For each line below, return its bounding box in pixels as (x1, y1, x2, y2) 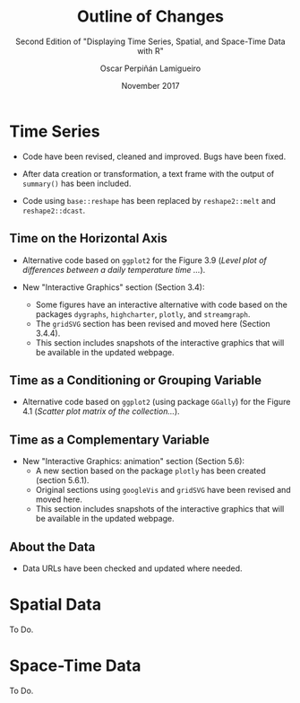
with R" (137, 45, 164, 56)
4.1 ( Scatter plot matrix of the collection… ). (21, 406, 181, 417)
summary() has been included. (21, 178, 132, 189)
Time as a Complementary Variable (9, 432, 210, 447)
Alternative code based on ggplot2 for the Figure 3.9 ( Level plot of (21, 254, 267, 266)
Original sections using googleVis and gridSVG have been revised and (35, 485, 291, 496)
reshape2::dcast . (21, 205, 86, 215)
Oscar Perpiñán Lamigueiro (99, 63, 201, 74)
